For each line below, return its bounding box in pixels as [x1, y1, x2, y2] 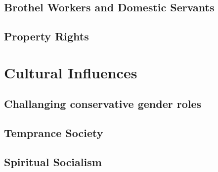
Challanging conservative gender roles [4, 96, 202, 111]
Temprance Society [4, 125, 103, 140]
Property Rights [4, 29, 89, 44]
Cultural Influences [4, 62, 137, 82]
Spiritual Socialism [4, 154, 102, 169]
